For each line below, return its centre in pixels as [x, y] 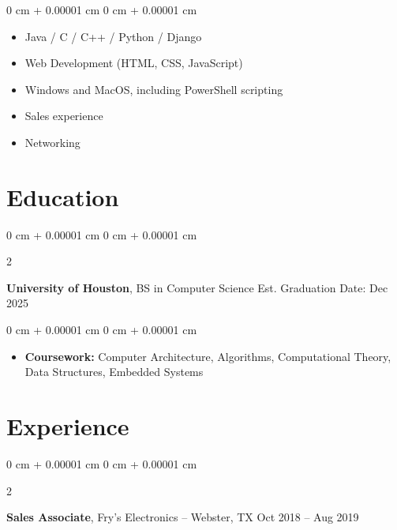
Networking [52, 142]
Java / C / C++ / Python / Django [113, 36]
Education [63, 196]
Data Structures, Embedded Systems [114, 372]
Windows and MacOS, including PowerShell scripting [154, 89]
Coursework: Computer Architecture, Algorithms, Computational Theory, [208, 356]
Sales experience [64, 116]
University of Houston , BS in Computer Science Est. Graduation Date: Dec [197, 287]
